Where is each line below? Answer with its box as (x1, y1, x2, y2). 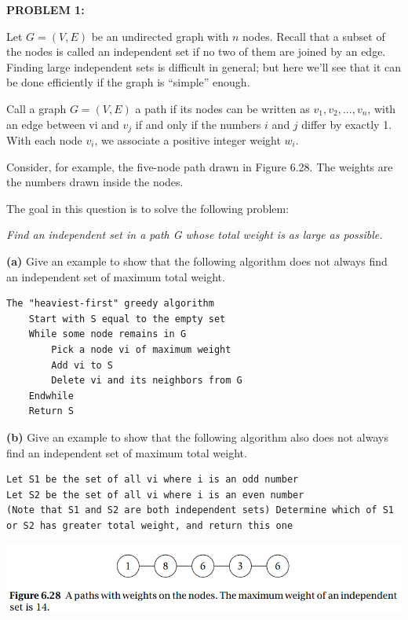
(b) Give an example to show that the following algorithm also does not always (6, 428, 388, 445)
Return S (28, 405, 74, 417)
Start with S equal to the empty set (28, 313, 226, 325)
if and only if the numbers (135, 116, 261, 132)
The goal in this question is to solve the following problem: (6, 200, 290, 216)
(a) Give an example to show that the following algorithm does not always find (6, 252, 388, 269)
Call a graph (6, 100, 67, 116)
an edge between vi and (6, 116, 119, 132)
